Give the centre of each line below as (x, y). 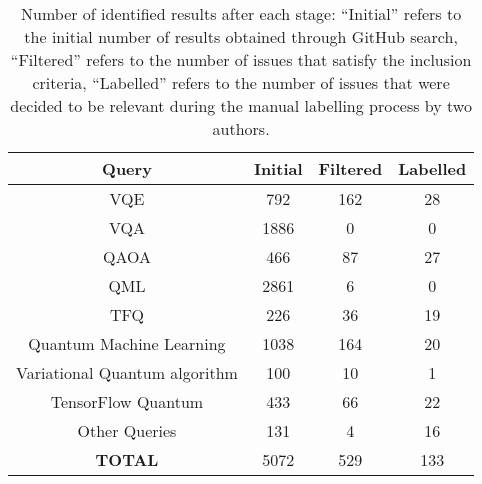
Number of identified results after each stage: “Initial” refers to (241, 13)
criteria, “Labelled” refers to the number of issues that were (241, 82)
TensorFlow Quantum (127, 401)
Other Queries (127, 430)
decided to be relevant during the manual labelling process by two (241, 105)
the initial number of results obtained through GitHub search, (241, 36)
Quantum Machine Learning (127, 343)
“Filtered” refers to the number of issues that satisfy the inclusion (241, 59)
